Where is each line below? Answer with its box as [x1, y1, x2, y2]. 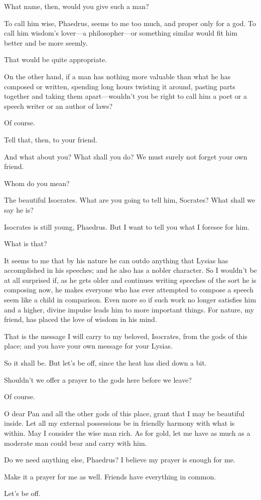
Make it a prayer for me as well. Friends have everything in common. [4, 471, 216, 481]
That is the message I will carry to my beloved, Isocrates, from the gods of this [4, 330, 247, 341]
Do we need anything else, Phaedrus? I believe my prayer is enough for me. [4, 454, 235, 465]
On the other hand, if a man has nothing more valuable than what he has [4, 71, 231, 81]
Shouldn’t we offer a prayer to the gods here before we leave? [4, 374, 192, 385]
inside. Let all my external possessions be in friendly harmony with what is [4, 418, 235, 428]
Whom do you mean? [4, 178, 70, 188]
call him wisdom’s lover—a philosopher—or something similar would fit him [4, 28, 237, 38]
